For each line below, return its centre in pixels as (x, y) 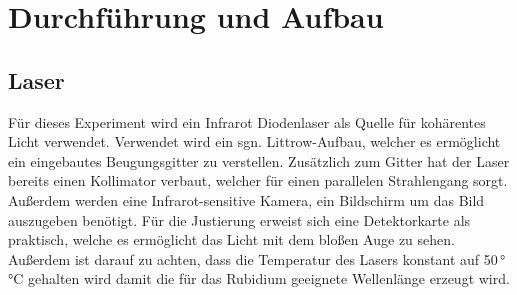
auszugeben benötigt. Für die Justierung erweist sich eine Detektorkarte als (239, 219)
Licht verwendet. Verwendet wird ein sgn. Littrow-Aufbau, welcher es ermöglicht (254, 141)
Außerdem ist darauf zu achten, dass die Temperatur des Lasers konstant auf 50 (253, 258)
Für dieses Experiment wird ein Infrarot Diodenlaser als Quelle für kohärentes (247, 121)
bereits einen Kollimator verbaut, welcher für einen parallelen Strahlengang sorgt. (258, 180)
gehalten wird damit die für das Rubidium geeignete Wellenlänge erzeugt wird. (269, 278)
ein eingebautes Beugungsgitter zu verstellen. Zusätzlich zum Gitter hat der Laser (259, 160)
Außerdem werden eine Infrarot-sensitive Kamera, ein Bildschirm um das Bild (246, 199)
